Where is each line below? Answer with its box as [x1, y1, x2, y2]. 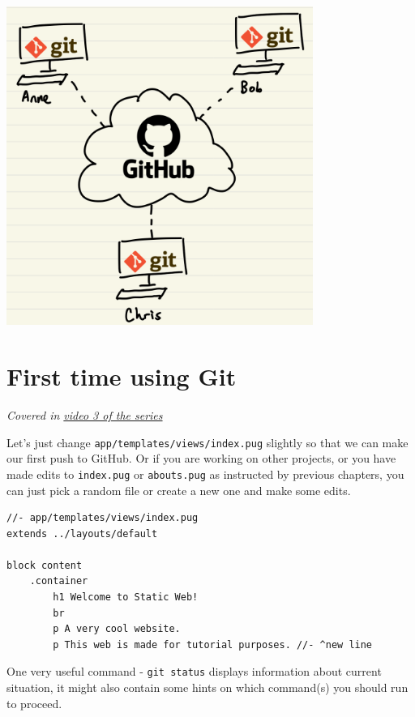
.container [29, 575, 88, 587]
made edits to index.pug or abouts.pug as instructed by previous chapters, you [6, 465, 404, 482]
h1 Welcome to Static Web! [53, 591, 199, 604]
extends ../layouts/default [6, 527, 158, 540]
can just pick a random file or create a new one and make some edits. [6, 481, 351, 498]
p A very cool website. [53, 623, 181, 635]
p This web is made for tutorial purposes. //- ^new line [53, 638, 373, 651]
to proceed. [6, 694, 62, 711]
